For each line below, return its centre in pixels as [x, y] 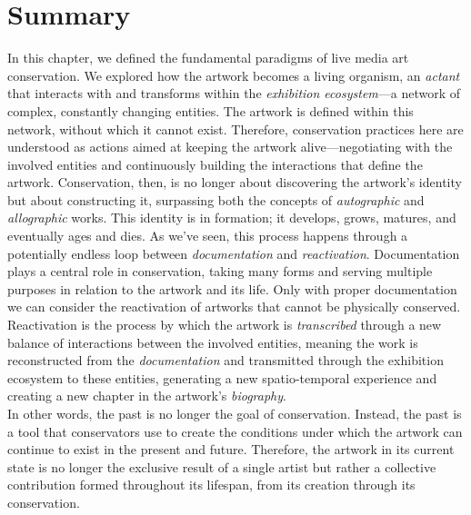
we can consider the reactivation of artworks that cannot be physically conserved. [234, 307]
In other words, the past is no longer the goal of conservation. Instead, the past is [235, 413]
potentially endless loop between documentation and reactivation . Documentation [234, 253]
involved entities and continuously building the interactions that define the [215, 164]
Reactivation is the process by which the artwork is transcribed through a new [225, 325]
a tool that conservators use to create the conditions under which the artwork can [235, 431]
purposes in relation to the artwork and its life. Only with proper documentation [232, 288]
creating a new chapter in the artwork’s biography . [147, 396]
